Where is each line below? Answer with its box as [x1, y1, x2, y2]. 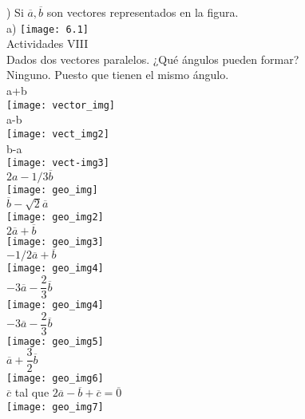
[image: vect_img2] [6, 128, 109, 140]
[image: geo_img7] [6, 401, 104, 413]
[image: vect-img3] [6, 157, 109, 169]
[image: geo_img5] [6, 335, 104, 347]
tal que [14, 384, 50, 401]
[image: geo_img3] [6, 235, 104, 247]
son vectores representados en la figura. [46, 4, 239, 20]
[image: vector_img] [6, 99, 116, 111]
